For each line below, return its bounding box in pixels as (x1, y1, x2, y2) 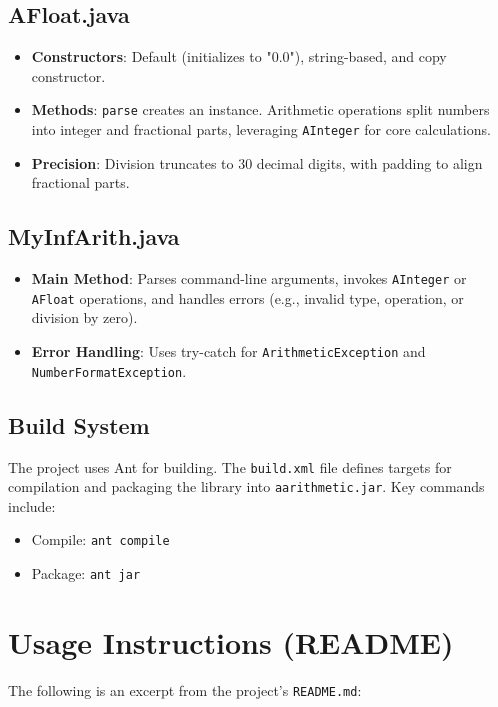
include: (8, 495, 56, 516)
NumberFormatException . (31, 360, 187, 381)
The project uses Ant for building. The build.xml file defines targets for (8, 456, 452, 477)
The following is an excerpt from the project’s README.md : (8, 679, 362, 700)
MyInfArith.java (8, 221, 180, 252)
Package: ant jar (31, 563, 141, 584)
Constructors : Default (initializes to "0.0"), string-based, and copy (31, 46, 447, 67)
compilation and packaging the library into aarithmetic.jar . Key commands (8, 476, 485, 497)
